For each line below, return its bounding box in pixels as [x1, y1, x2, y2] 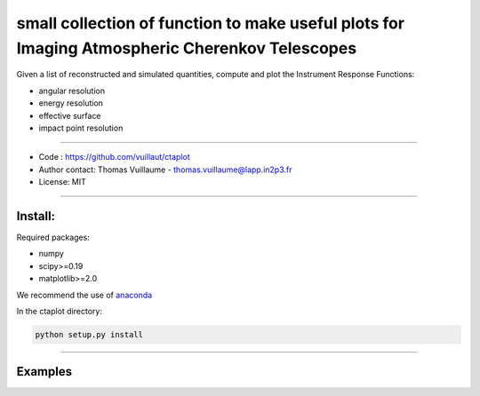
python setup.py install [35, 329, 144, 339]
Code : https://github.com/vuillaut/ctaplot [38, 152, 190, 162]
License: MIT [38, 177, 86, 187]
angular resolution [38, 85, 106, 96]
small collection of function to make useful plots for [16, 13, 404, 33]
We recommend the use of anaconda [16, 289, 153, 300]
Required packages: [16, 232, 91, 242]
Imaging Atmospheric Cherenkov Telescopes [16, 38, 357, 58]
